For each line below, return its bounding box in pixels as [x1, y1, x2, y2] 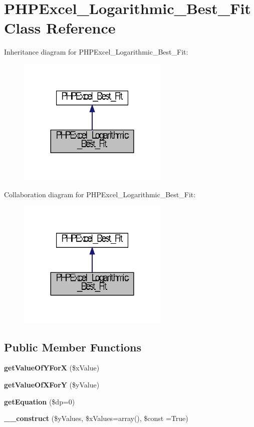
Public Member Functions [4, 339, 141, 354]
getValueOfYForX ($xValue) [4, 362, 100, 373]
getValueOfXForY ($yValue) [4, 379, 100, 390]
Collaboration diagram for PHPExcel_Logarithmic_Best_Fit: [4, 189, 196, 199]
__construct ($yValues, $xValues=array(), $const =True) [4, 413, 188, 423]
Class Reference [4, 18, 116, 38]
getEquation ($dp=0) [4, 396, 75, 406]
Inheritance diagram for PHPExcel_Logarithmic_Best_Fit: [4, 47, 188, 57]
